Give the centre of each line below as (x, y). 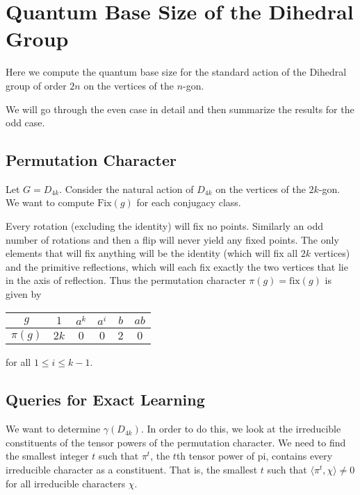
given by (24, 294)
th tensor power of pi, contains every (254, 456)
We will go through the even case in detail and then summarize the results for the (180, 109)
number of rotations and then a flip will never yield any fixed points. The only (172, 239)
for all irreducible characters (66, 483)
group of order (36, 85)
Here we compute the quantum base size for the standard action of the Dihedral (176, 72)
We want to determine (53, 429)
